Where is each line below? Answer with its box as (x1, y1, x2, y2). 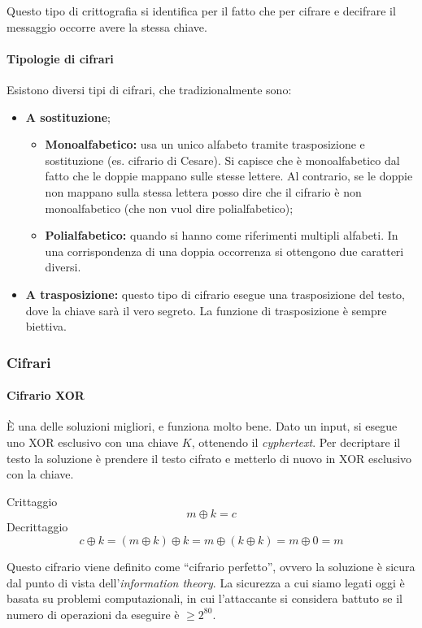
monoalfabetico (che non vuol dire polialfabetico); (45, 199, 294, 216)
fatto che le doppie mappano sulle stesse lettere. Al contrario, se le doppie (45, 167, 413, 184)
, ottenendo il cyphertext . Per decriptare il (191, 433, 401, 450)
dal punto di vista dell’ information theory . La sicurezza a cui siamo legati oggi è (7, 574, 405, 591)
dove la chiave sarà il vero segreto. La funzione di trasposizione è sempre (25, 301, 387, 318)
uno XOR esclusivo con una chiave (7, 433, 179, 450)
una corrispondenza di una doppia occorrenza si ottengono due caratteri (45, 242, 404, 259)
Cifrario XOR (7, 387, 85, 404)
